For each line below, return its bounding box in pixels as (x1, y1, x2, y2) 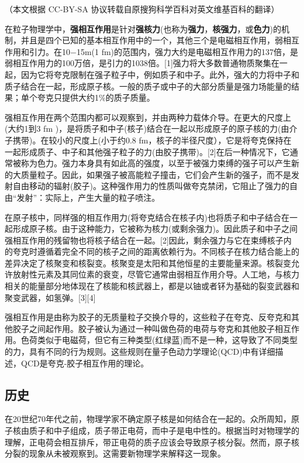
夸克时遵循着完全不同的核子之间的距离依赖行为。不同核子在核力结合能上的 (12, 245, 299, 258)
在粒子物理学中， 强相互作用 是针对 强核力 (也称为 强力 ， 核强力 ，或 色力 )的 (5, 22, 281, 35)
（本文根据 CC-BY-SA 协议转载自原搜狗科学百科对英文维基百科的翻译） (5, 3, 279, 15)
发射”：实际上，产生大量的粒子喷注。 (16, 191, 160, 203)
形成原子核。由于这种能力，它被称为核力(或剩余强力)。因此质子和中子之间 (12, 222, 298, 235)
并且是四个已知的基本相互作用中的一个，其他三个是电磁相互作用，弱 (20, 34, 283, 46)
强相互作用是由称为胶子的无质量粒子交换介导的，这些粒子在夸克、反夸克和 (5, 311, 291, 323)
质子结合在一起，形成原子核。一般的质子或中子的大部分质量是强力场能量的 (5, 80, 291, 92)
